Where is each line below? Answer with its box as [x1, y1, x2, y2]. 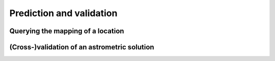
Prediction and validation [9, 8, 118, 19]
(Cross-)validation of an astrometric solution [9, 43, 155, 51]
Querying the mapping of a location [9, 27, 124, 35]
